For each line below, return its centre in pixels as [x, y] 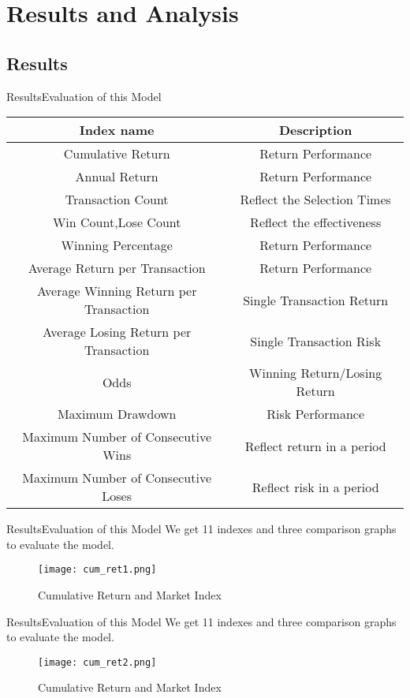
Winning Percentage [117, 245]
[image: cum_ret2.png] [97, 662]
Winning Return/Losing [316, 373]
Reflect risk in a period [315, 487]
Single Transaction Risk [316, 341]
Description [315, 130]
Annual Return [117, 177]
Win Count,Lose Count [117, 222]
